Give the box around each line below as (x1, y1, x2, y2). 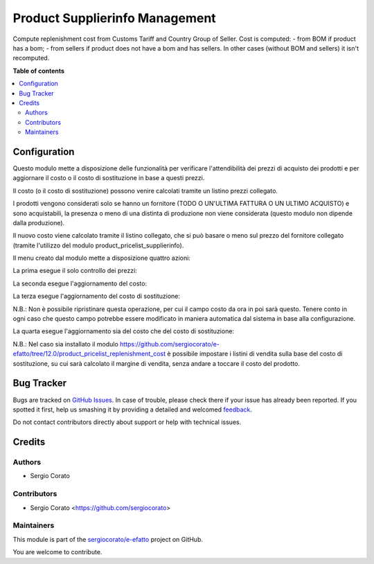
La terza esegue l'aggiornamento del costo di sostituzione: (12, 292, 180, 301)
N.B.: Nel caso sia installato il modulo (12, 340, 119, 348)
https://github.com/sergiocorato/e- (120, 340, 220, 348)
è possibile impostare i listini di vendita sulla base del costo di (167, 350, 343, 358)
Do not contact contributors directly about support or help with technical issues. (12, 418, 242, 426)
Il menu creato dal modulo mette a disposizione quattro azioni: (12, 254, 190, 263)
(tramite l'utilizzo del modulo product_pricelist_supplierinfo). (12, 241, 184, 249)
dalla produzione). (12, 218, 65, 227)
